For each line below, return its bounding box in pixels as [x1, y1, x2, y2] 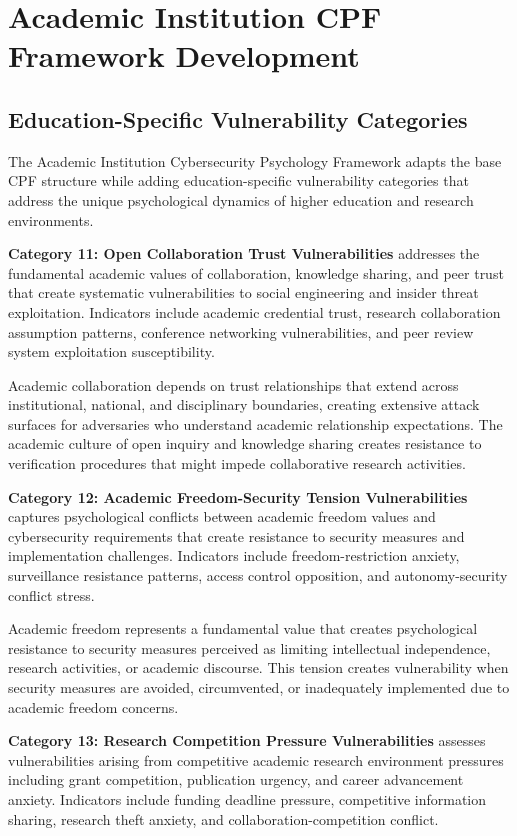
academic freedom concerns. [8, 696, 179, 717]
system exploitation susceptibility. [8, 341, 215, 362]
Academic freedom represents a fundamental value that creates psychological [8, 618, 478, 639]
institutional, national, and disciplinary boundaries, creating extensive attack [8, 394, 480, 415]
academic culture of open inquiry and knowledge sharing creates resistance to [8, 433, 482, 454]
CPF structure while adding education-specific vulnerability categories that [8, 170, 469, 191]
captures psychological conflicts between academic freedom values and [8, 506, 436, 527]
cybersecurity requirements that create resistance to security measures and [8, 525, 465, 546]
